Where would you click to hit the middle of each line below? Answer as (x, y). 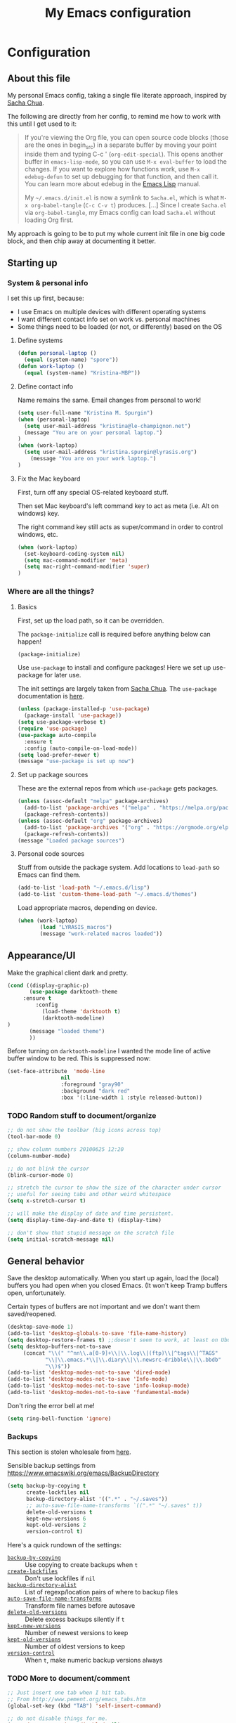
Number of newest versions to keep (77, 1633)
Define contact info (45, 386)
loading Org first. (49, 220)
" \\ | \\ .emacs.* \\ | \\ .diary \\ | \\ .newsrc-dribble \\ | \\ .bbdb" (133, 1360)
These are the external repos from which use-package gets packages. (118, 788)
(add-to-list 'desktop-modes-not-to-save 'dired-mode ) (89, 1373)
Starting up (32, 263)
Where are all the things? (51, 592)
